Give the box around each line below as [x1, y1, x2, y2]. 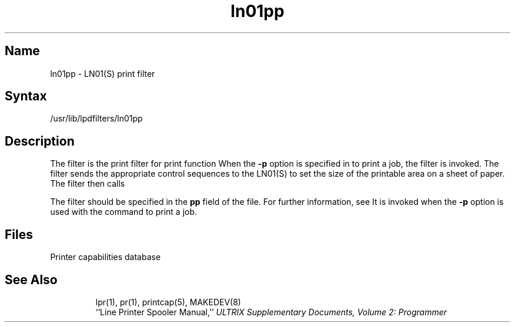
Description [5, 133, 75, 149]
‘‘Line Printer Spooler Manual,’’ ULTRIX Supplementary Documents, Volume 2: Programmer [95, 306, 447, 317]
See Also [5, 272, 58, 287]
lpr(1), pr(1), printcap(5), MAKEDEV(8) [95, 296, 241, 307]
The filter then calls [50, 178, 125, 189]
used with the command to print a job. [50, 207, 198, 217]
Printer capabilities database [50, 252, 161, 262]
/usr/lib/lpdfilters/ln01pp [50, 113, 143, 124]
